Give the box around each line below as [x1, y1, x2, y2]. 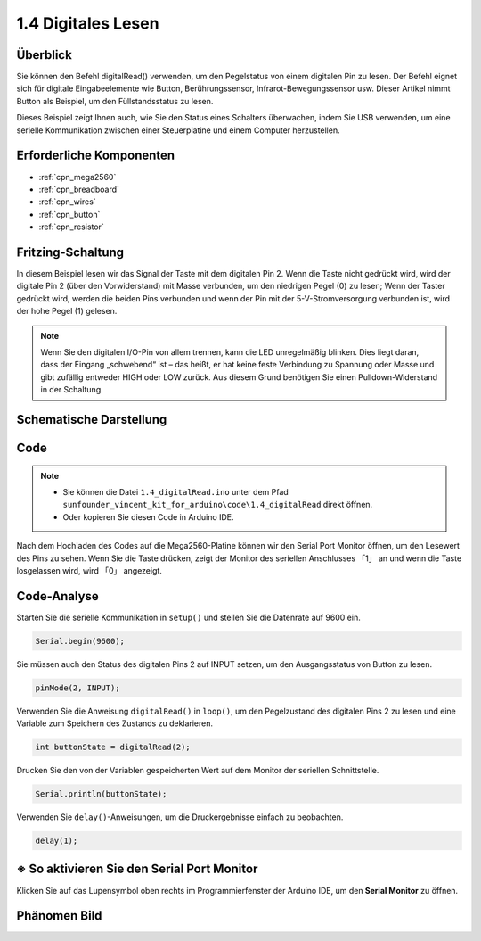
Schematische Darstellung [16, 411, 167, 427]
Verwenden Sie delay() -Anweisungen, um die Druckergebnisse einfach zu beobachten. [16, 812, 344, 822]
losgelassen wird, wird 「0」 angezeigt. [16, 565, 162, 575]
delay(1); [35, 836, 78, 846]
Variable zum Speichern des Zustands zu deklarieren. [16, 718, 214, 729]
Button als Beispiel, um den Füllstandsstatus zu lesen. [16, 95, 214, 106]
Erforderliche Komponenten [16, 148, 175, 163]
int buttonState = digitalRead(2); [35, 742, 191, 753]
